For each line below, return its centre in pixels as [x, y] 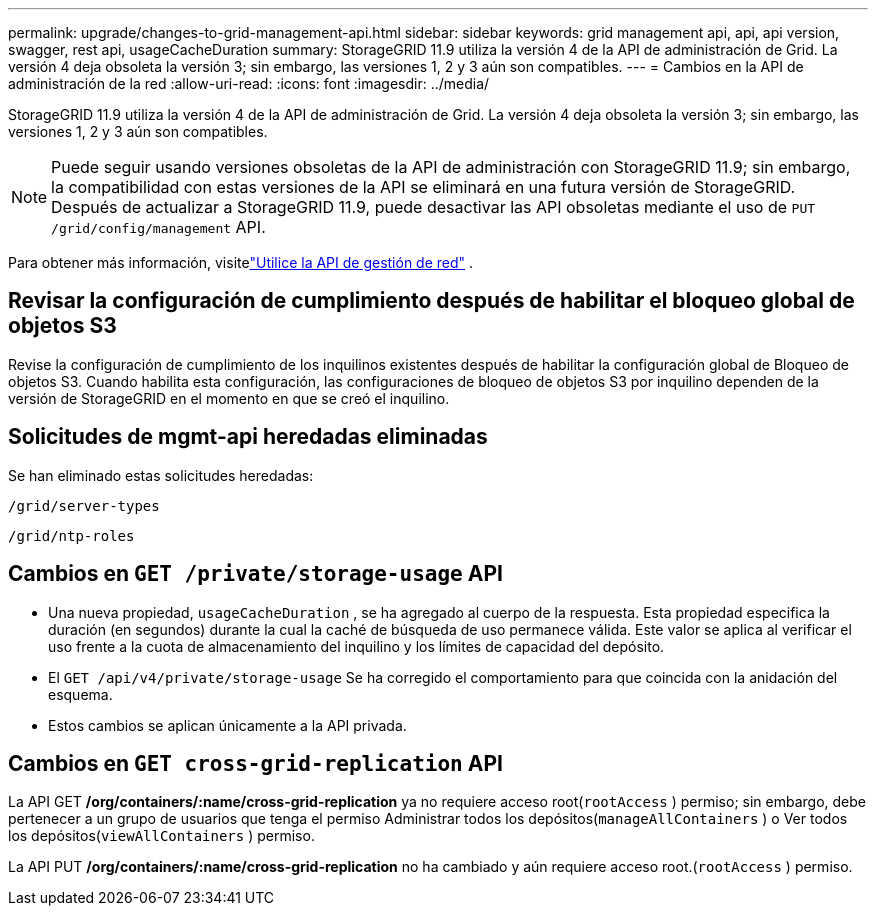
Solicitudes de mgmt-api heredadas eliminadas [248, 437]
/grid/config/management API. [158, 227]
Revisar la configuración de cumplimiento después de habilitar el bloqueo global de [431, 301]
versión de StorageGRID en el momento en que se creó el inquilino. [229, 398]
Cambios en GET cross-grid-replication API [255, 763]
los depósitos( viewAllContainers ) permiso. [161, 836]
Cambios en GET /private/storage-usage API [255, 574]
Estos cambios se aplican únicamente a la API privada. [227, 725]
